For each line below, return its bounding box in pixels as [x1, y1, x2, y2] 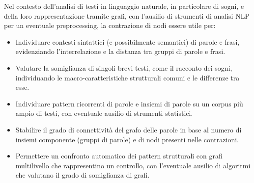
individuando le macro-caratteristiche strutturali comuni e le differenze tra [15, 72, 240, 82]
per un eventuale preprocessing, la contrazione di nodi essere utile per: [4, 20, 216, 30]
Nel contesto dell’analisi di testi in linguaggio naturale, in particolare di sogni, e [4, 1, 244, 11]
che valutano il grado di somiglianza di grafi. [15, 170, 150, 180]
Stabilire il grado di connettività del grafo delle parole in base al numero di [15, 124, 242, 134]
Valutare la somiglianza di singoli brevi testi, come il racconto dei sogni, [15, 62, 232, 73]
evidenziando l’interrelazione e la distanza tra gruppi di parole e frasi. [15, 46, 226, 56]
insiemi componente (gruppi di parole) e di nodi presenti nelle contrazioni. [15, 134, 239, 144]
